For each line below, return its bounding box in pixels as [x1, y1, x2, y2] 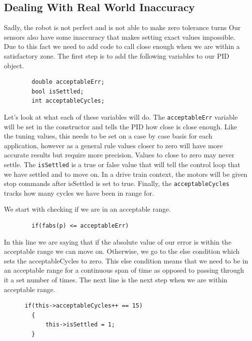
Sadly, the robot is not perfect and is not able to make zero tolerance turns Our [4, 22, 241, 32]
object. [4, 60, 24, 70]
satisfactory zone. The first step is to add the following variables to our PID [4, 50, 229, 61]
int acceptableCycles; [31, 97, 105, 105]
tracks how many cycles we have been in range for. [4, 187, 154, 198]
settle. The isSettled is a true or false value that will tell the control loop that [4, 159, 240, 169]
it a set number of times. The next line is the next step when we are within [4, 275, 228, 285]
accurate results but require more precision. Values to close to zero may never [4, 150, 235, 160]
